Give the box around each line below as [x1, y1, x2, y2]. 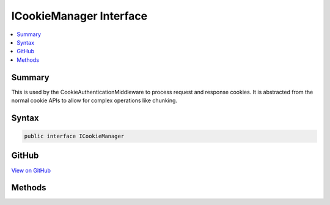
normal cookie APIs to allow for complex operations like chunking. [11, 97, 177, 104]
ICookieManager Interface [11, 9, 148, 23]
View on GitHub [11, 166, 51, 174]
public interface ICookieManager [24, 133, 125, 140]
